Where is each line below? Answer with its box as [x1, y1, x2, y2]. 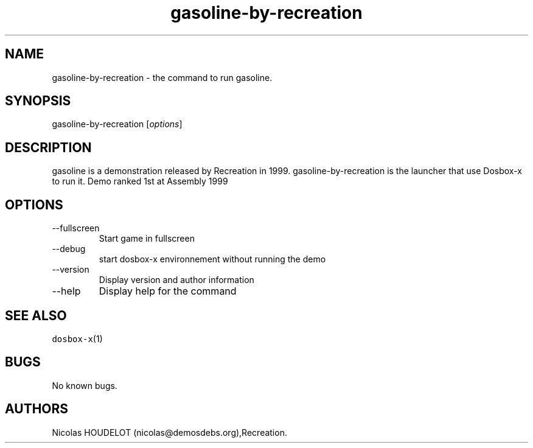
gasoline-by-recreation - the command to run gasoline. [52, 72, 273, 83]
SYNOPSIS [5, 93, 71, 109]
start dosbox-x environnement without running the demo [99, 254, 326, 265]
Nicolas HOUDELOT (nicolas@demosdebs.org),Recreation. [52, 427, 287, 438]
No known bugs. [52, 380, 117, 391]
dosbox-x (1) [52, 333, 103, 344]
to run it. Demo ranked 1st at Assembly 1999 [52, 176, 228, 187]
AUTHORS [5, 401, 69, 417]
